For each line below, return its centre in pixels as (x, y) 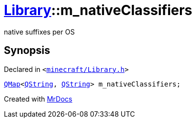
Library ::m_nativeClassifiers (98, 10)
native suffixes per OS (39, 32)
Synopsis (27, 51)
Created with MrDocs (38, 99)
